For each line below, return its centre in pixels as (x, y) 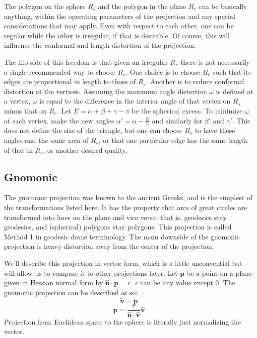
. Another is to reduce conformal (195, 81)
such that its (232, 71)
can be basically (223, 6)
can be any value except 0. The (188, 282)
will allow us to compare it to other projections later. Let (91, 273)
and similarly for (177, 120)
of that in (18, 150)
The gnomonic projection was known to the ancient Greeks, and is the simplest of (128, 197)
